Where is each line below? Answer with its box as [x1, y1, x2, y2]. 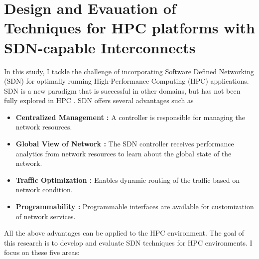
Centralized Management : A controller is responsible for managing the [15, 112, 245, 122]
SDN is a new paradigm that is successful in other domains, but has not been [4, 85, 241, 96]
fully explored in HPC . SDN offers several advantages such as [4, 95, 194, 106]
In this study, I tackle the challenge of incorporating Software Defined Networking [4, 66, 254, 76]
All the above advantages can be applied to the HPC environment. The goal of [4, 228, 245, 238]
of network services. [15, 211, 76, 221]
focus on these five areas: [4, 247, 80, 258]
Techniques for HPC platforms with [4, 17, 255, 38]
